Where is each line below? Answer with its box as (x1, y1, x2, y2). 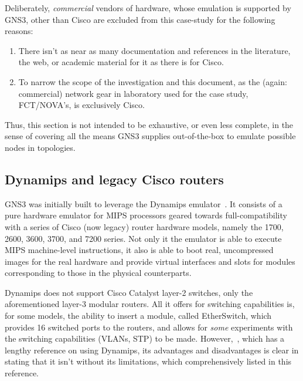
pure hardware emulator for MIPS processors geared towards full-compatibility (5, 209, 287, 221)
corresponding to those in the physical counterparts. (5, 267, 192, 279)
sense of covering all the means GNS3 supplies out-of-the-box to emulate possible (5, 130, 296, 142)
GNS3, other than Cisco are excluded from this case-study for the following (5, 13, 275, 25)
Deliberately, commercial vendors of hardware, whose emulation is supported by (5, 2, 291, 14)
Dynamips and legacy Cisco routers (5, 170, 224, 188)
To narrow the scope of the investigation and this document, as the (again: (18, 75, 287, 87)
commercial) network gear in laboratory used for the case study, (18, 87, 248, 99)
